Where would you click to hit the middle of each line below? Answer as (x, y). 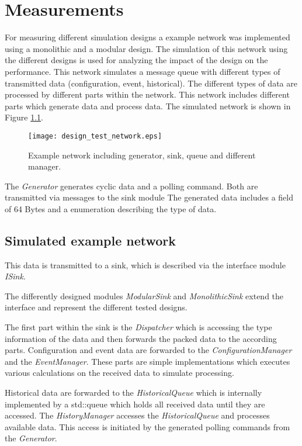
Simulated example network (90, 240)
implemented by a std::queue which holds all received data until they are (135, 404)
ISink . (15, 276)
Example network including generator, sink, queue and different (142, 155)
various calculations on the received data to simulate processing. (119, 373)
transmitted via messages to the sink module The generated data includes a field (149, 197)
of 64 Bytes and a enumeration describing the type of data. (111, 208)
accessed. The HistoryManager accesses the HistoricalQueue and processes (137, 415)
